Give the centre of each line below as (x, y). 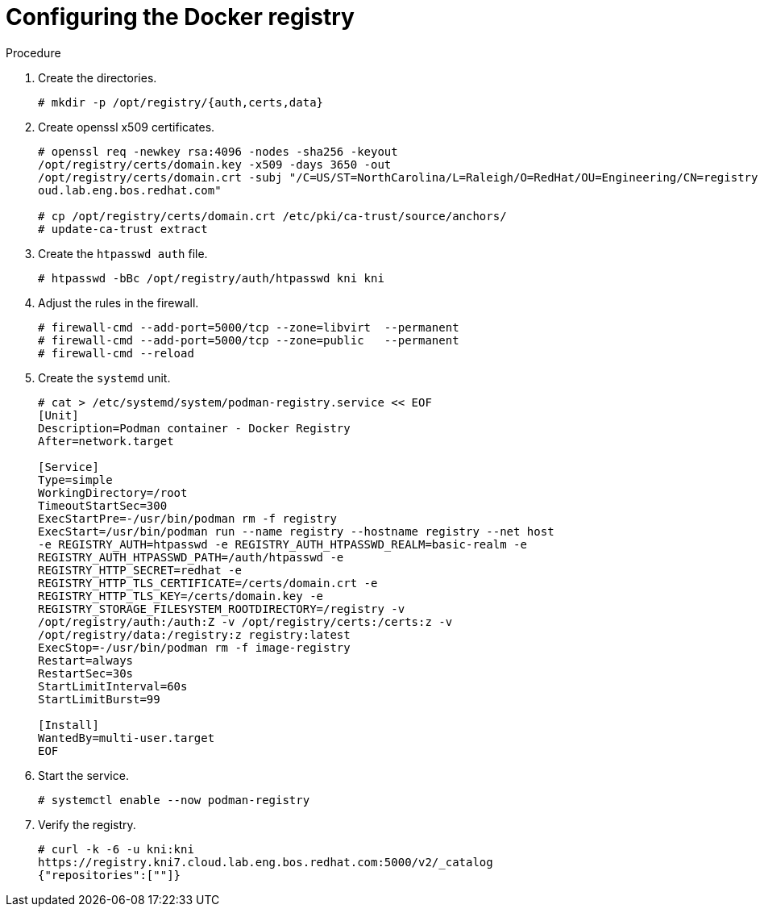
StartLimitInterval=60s (113, 686)
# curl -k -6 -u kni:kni (116, 849)
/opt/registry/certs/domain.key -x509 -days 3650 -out (215, 164)
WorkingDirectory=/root (113, 492)
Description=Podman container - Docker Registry (194, 428)
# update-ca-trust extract (123, 229)
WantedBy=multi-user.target (127, 738)
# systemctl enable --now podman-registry (174, 800)
